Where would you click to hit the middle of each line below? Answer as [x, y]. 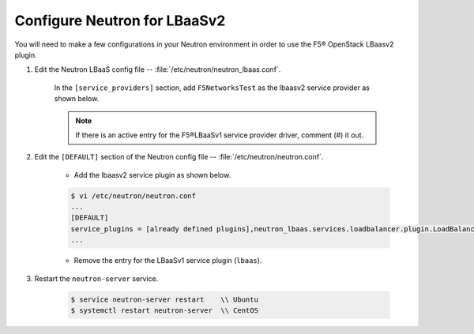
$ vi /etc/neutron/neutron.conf [134, 196]
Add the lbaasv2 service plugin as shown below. [152, 175]
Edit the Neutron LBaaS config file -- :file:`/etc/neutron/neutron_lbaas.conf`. [158, 69]
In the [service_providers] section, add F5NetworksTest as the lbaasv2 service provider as [212, 88]
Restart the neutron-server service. [96, 278]
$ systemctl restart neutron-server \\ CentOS [164, 310]
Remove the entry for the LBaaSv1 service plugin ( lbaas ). [168, 261]
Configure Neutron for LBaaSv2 [120, 21]
